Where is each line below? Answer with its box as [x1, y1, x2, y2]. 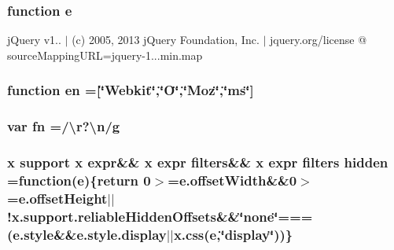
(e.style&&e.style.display [7, 224, 167, 244]
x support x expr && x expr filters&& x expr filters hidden [7, 153, 388, 172]
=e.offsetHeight [7, 188, 108, 208]
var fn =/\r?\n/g [7, 116, 120, 136]
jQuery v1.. [7, 31, 61, 48]
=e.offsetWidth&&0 [168, 170, 297, 189]
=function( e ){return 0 [7, 170, 151, 189]
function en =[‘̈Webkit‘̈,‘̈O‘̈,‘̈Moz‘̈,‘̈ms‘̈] [7, 80, 254, 100]
